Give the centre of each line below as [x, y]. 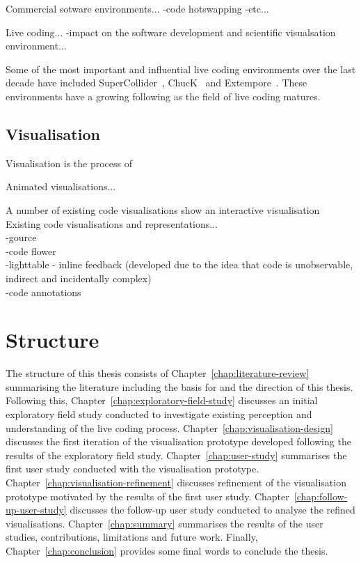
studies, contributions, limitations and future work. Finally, [132, 537]
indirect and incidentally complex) [79, 278]
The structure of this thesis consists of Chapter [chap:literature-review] [158, 373]
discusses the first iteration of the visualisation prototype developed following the [178, 441]
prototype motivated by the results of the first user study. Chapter [147, 496]
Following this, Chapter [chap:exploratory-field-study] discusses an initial [162, 400]
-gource [21, 237]
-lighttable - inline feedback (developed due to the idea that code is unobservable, [179, 264]
